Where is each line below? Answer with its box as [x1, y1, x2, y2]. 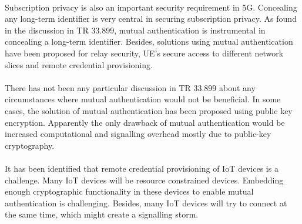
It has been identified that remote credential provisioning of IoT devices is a [5, 162, 278, 174]
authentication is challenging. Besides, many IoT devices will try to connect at [5, 196, 287, 209]
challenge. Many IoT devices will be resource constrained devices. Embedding [5, 173, 284, 186]
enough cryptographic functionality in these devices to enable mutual [5, 185, 254, 198]
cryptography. [5, 139, 55, 151]
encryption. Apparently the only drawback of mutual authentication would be [5, 116, 285, 128]
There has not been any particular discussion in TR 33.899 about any [5, 81, 256, 93]
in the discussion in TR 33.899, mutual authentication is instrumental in [5, 24, 266, 36]
